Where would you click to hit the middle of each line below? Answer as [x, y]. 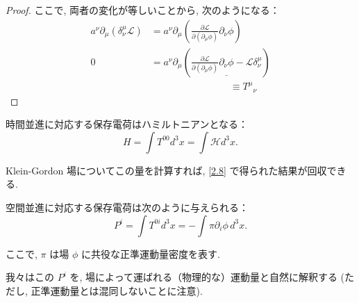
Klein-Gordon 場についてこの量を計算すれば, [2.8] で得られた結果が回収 [166, 170]
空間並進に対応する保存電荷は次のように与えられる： [127, 207]
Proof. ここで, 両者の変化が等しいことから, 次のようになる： [143, 10]
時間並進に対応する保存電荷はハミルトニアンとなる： [127, 124]
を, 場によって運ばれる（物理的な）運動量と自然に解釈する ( [207, 277]
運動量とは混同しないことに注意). [126, 290]
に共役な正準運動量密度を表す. [150, 253]
